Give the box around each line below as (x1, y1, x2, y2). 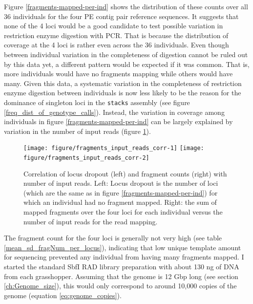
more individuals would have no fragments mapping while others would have (4, 68, 233, 79)
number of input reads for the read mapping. (23, 216, 158, 226)
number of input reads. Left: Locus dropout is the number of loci (23, 178, 218, 188)
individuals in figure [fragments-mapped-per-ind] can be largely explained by (4, 116, 233, 127)
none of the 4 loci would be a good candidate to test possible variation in (4, 21, 223, 31)
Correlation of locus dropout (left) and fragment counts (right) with (23, 168, 227, 178)
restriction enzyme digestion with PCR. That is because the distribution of (4, 30, 229, 40)
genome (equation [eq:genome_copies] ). (4, 290, 122, 300)
